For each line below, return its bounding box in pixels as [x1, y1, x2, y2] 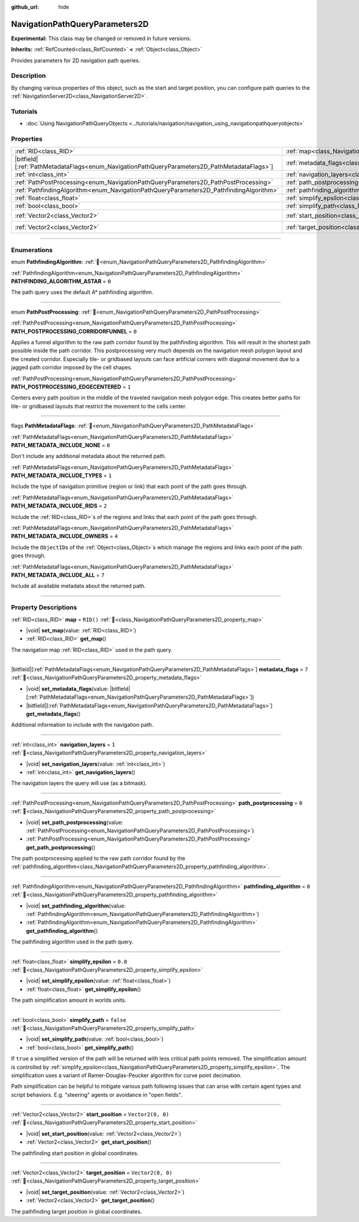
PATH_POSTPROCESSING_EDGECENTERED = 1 [11, 383, 131, 390]
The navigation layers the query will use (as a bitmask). [11, 780, 147, 787]
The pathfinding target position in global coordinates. [11, 1208, 142, 1215]
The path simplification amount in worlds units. [11, 997, 127, 1004]
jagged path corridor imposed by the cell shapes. [11, 364, 133, 371]
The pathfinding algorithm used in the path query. [11, 938, 134, 945]
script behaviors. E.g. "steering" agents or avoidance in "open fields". [11, 1091, 182, 1098]
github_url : [11, 4, 39, 10]
